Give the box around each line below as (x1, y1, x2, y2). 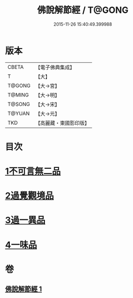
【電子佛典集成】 (35, 64, 75, 71)
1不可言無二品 (5, 166, 61, 177)
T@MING (7, 91, 29, 98)
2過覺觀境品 (5, 190, 54, 201)
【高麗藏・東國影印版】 (35, 119, 90, 126)
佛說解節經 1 (5, 285, 42, 294)
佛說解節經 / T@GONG (36, 4, 129, 16)
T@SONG (7, 100, 31, 107)
